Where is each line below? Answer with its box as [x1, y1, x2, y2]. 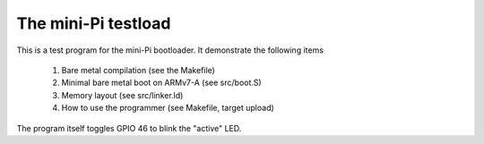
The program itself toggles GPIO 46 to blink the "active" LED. [16, 123, 242, 133]
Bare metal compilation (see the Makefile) [61, 64, 215, 75]
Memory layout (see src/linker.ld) [61, 89, 184, 100]
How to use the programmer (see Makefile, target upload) [61, 103, 275, 114]
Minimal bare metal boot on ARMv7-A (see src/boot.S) [61, 77, 262, 89]
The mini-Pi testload [16, 13, 171, 33]
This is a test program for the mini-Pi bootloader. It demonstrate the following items [16, 45, 324, 55]
